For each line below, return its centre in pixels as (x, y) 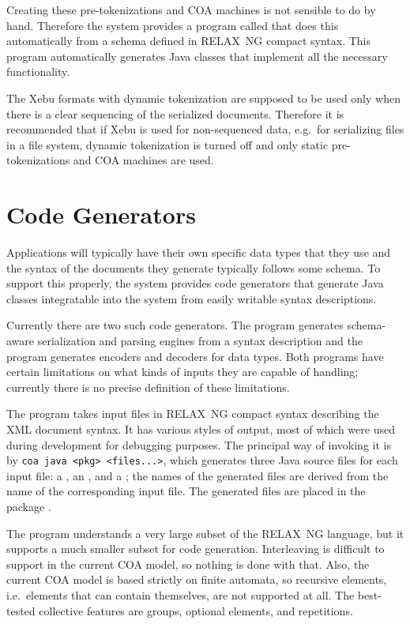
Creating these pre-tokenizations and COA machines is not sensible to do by (191, 9)
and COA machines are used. (143, 160)
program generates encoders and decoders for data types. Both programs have (195, 356)
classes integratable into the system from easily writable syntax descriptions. (192, 298)
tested (21, 610)
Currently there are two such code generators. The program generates (175, 325)
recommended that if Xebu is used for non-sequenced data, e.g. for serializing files (205, 129)
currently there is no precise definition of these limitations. (148, 387)
